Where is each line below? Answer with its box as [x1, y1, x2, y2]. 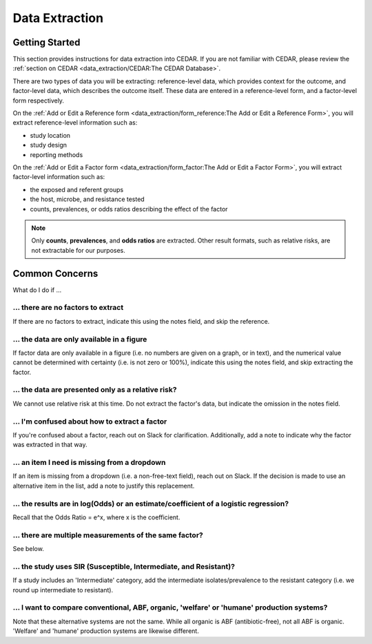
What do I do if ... [12, 286, 62, 294]
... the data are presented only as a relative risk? [12, 385, 177, 395]
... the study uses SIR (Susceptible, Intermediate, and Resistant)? [12, 561, 236, 571]
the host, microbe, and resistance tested [30, 195, 145, 203]
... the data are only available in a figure [12, 334, 147, 344]
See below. [12, 545, 44, 553]
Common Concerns [12, 267, 99, 279]
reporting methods [30, 150, 83, 158]
